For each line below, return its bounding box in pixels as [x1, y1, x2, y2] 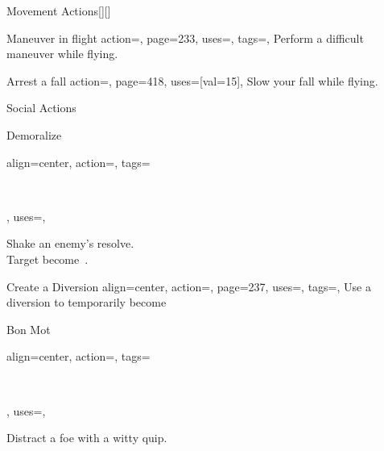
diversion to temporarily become [6, 294, 167, 311]
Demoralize [6, 126, 62, 143]
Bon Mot [6, 320, 51, 337]
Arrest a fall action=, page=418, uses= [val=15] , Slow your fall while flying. [6, 72, 378, 89]
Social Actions [6, 99, 76, 116]
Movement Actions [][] [6, 2, 111, 19]
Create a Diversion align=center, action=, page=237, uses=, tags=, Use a [6, 278, 371, 294]
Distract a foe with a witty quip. [6, 429, 167, 446]
